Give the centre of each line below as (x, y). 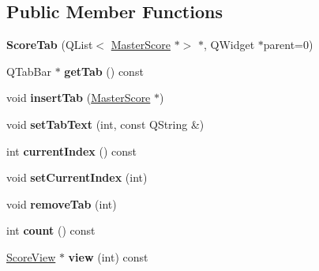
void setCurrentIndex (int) (77, 177)
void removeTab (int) (62, 203)
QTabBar (29, 71)
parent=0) (288, 45)
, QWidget (229, 45)
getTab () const (104, 71)
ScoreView (31, 256)
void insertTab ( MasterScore (79, 98)
